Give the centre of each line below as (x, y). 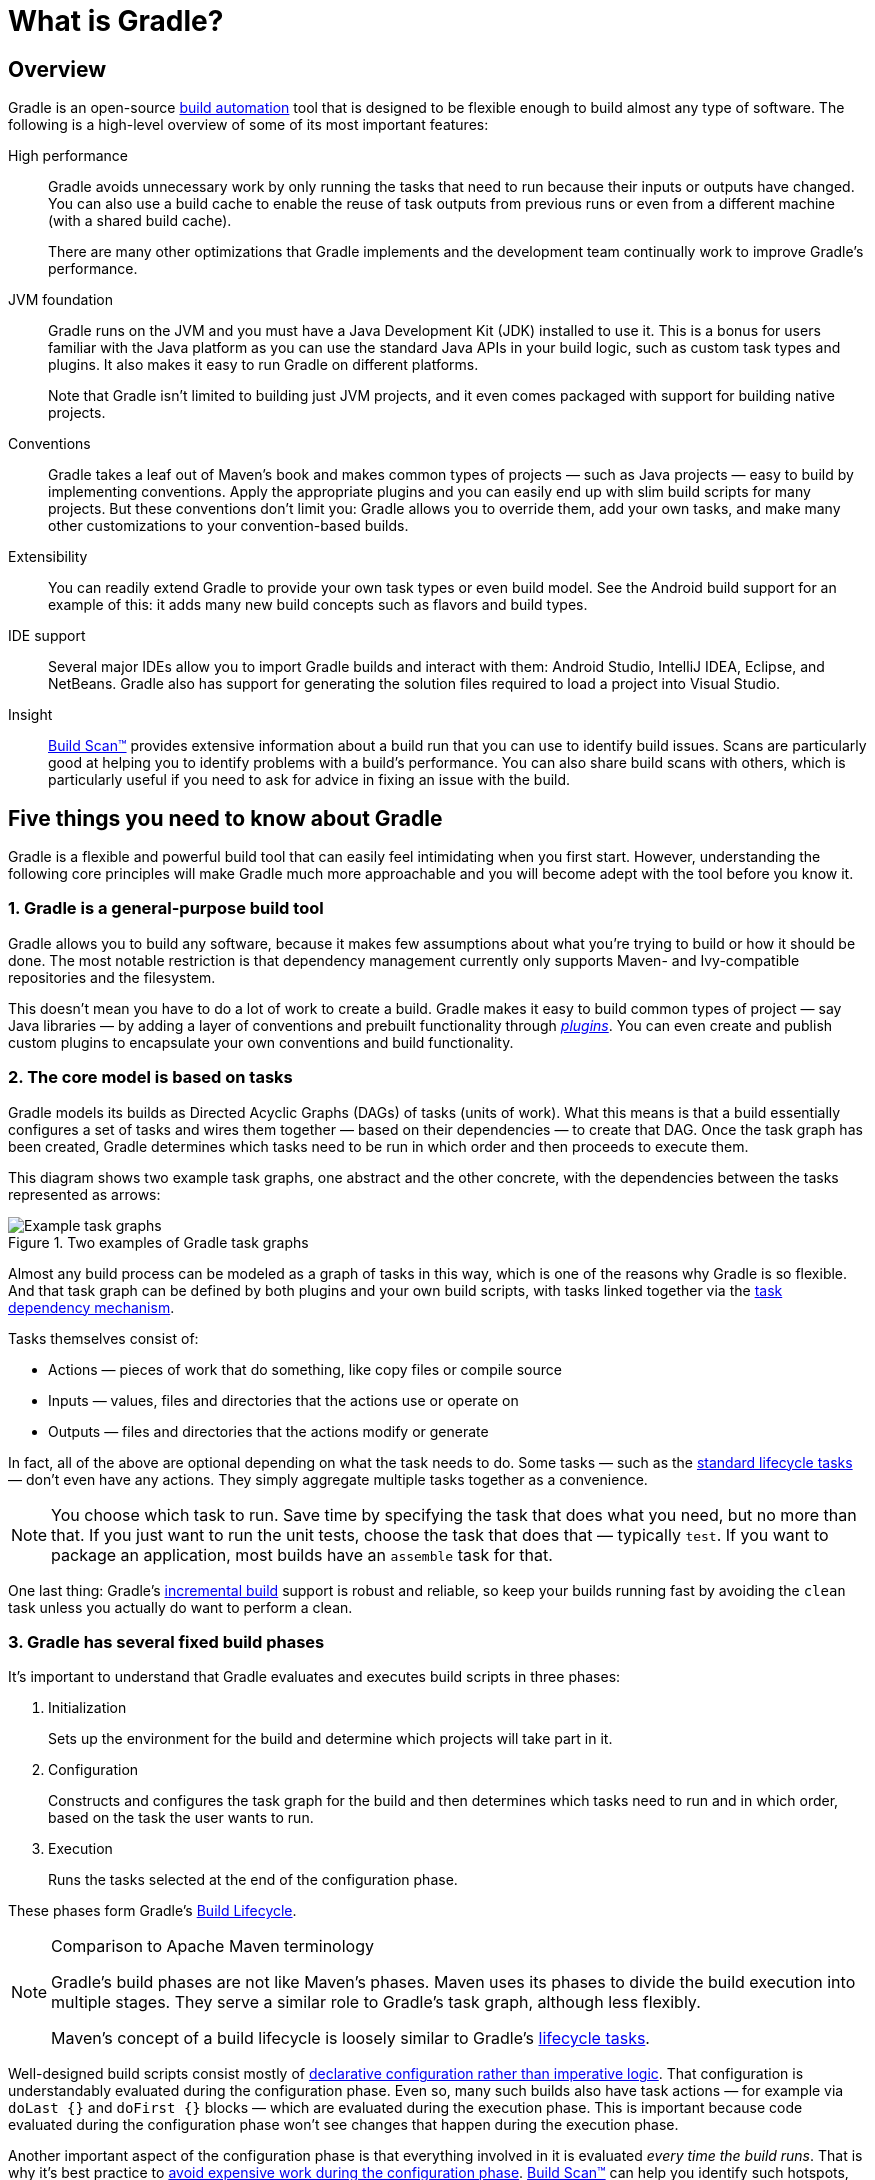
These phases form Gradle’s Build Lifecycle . (152, 1911)
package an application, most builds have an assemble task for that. (302, 1554)
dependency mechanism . (91, 1307)
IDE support (47, 636)
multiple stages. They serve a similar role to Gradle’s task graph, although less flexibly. (376, 2002)
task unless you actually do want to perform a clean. (180, 1607)
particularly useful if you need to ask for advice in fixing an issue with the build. (309, 780)
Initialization (87, 1708)
